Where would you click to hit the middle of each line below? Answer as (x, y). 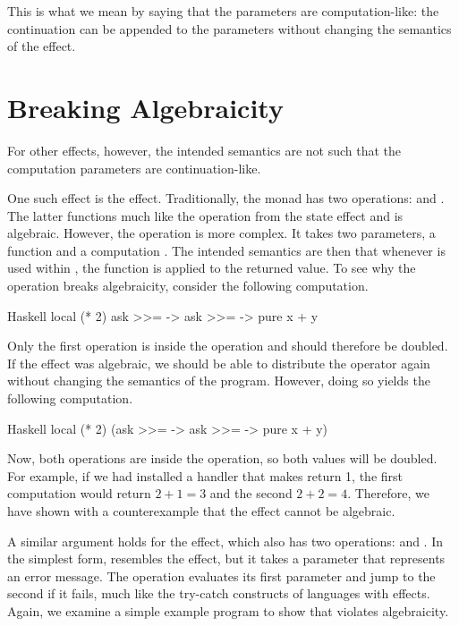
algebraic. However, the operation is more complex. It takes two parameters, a (221, 233)
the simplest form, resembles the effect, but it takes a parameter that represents (226, 558)
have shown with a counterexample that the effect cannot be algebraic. (201, 511)
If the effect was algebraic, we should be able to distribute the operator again (219, 363)
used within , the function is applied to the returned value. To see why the (212, 268)
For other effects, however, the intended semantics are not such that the (204, 150)
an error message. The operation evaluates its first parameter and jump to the (221, 575)
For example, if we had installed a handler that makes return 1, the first (205, 475)
